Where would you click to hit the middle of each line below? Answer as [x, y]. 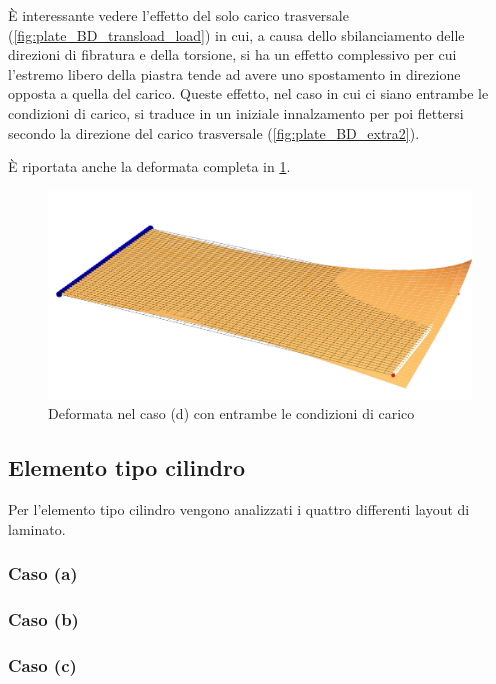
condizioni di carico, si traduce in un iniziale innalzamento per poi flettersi [236, 112]
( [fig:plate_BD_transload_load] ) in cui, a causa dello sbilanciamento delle [236, 34]
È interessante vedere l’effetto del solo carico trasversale [178, 15]
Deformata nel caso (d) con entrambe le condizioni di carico [231, 413]
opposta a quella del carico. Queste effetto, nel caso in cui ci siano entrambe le [248, 93]
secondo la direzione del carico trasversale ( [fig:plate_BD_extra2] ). [214, 132]
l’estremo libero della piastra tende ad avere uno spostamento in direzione [234, 73]
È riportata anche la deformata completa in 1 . [149, 166]
